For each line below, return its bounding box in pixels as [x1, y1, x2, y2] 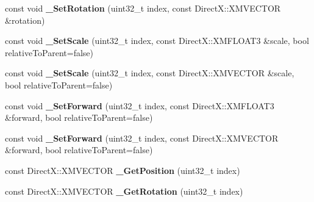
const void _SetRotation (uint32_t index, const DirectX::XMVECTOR [5, 2, 281, 14]
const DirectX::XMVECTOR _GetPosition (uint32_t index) [5, 164, 240, 176]
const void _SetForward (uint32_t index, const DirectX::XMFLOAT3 [5, 99, 274, 112]
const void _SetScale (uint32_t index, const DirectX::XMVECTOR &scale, [5, 67, 294, 79]
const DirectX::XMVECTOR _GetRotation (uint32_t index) [5, 184, 243, 197]
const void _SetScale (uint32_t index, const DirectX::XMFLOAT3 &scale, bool [5, 34, 309, 47]
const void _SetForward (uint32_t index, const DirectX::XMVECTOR [5, 131, 279, 144]
